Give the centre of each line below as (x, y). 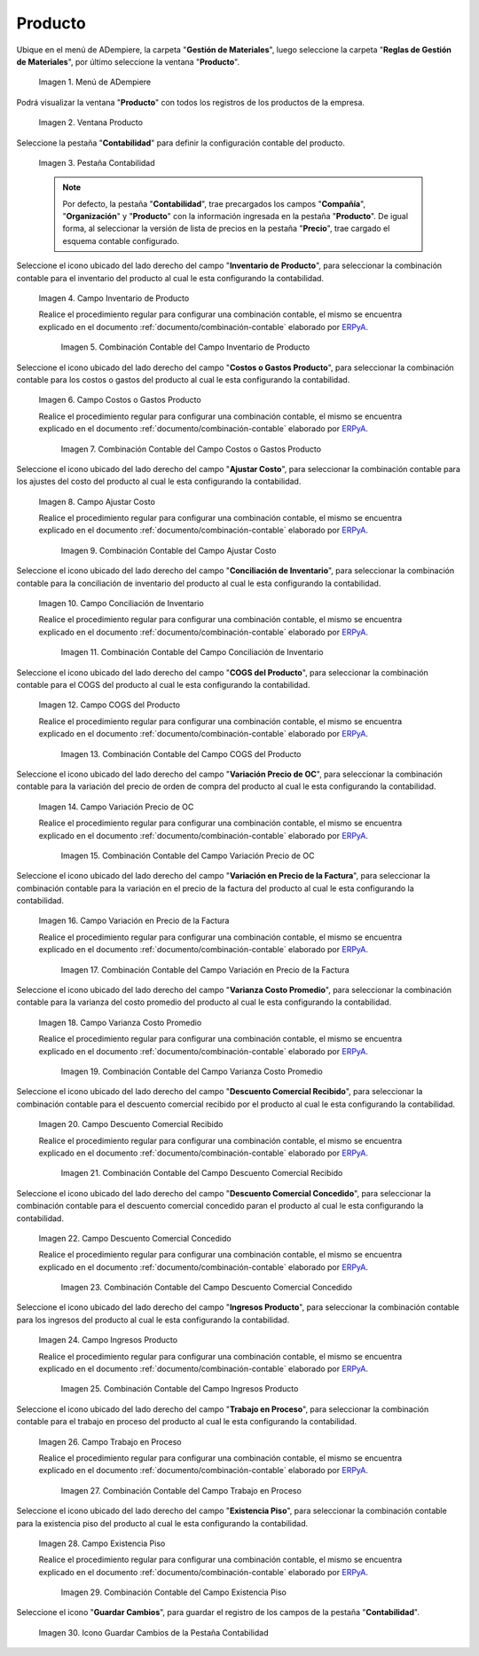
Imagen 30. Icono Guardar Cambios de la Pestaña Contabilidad (154, 1632)
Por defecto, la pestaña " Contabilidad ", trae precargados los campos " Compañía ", (214, 203)
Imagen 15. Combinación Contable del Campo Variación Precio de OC (188, 856)
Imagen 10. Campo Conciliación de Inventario (121, 603)
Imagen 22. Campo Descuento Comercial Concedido (135, 1238)
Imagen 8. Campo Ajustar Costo (97, 501)
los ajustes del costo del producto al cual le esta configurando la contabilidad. (159, 481)
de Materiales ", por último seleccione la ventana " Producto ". (128, 61)
